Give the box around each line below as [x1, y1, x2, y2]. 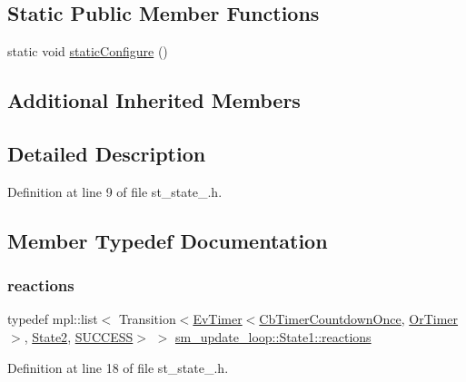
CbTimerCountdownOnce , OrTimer [259, 309, 459, 328]
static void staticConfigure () [7, 42, 168, 61]
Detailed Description [7, 139, 206, 167]
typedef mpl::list [7, 309, 98, 328]
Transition [118, 309, 176, 328]
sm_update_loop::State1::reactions [174, 327, 372, 346]
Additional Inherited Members [7, 86, 301, 114]
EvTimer [193, 309, 243, 328]
